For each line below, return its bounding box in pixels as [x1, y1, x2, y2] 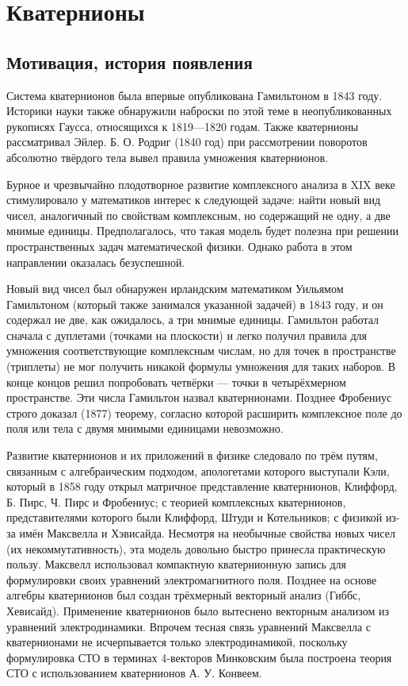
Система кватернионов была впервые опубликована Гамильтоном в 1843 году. [6, 87, 383, 103]
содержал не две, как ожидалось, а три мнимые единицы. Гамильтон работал [6, 311, 379, 328]
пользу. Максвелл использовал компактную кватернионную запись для [6, 556, 347, 572]
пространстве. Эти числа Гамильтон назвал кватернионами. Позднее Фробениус [6, 389, 392, 406]
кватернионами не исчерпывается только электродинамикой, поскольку [6, 634, 348, 650]
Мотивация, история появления [6, 49, 253, 74]
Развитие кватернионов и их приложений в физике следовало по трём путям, [6, 447, 378, 464]
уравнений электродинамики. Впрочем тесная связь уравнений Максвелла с [6, 618, 372, 634]
